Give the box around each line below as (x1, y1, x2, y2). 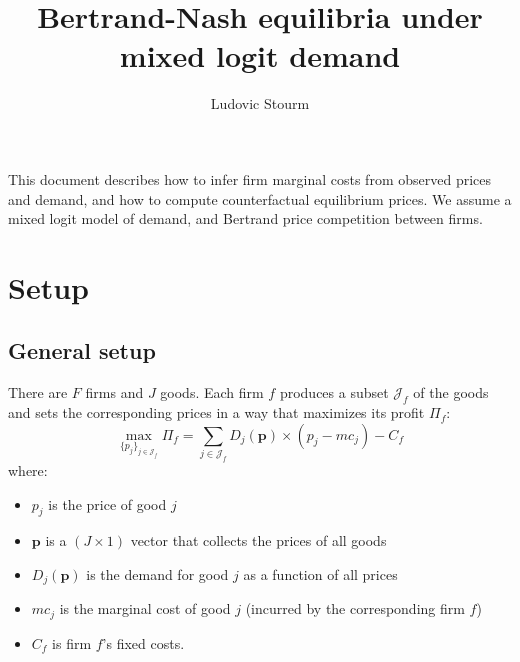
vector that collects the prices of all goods (130, 530, 387, 551)
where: (8, 459, 48, 480)
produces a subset (279, 382, 389, 403)
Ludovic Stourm (210, 93, 310, 114)
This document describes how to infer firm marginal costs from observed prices (8, 168, 491, 189)
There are (8, 382, 68, 403)
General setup (8, 335, 156, 366)
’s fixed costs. (102, 632, 185, 653)
